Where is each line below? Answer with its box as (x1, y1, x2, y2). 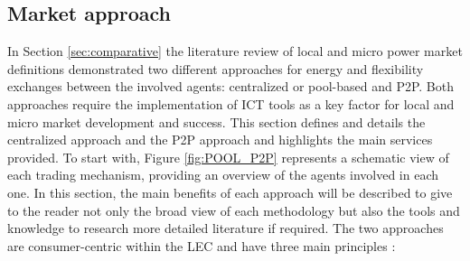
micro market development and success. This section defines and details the (7, 112, 426, 131)
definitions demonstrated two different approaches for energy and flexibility (7, 59, 424, 78)
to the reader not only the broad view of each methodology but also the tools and (7, 200, 460, 219)
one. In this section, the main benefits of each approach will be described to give (7, 182, 453, 201)
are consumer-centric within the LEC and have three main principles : (7, 236, 396, 255)
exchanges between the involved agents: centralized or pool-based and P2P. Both (7, 77, 454, 96)
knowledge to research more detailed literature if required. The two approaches (7, 219, 444, 238)
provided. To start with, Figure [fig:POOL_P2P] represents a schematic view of (7, 147, 449, 166)
